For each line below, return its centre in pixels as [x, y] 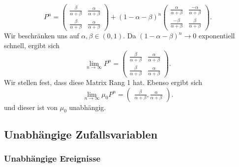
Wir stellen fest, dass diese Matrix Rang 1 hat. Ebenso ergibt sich [103, 82]
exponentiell [217, 36]
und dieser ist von [31, 107]
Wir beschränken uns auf [42, 36]
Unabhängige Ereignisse [52, 158]
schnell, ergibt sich [32, 45]
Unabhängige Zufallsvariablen [81, 134]
